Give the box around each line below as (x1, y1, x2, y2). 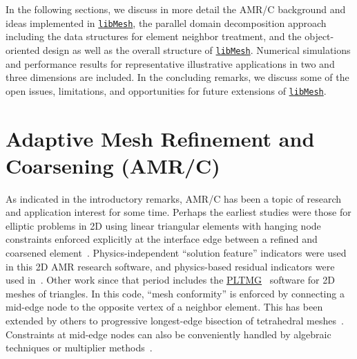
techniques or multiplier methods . (6, 340, 153, 355)
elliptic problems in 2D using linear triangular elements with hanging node (6, 218, 321, 232)
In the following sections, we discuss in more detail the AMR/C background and (6, 2, 346, 16)
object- (305, 29, 334, 44)
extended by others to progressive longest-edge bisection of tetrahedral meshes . (6, 313, 344, 327)
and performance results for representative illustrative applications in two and (6, 56, 335, 71)
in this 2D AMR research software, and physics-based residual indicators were (6, 259, 335, 273)
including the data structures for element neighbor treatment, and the (6, 29, 302, 44)
